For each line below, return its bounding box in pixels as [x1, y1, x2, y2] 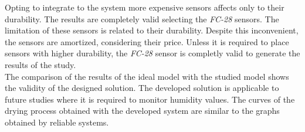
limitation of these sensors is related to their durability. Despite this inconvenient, [5, 24, 299, 36]
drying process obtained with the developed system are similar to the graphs [5, 104, 280, 117]
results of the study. [5, 58, 76, 70]
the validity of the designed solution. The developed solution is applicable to [5, 82, 279, 94]
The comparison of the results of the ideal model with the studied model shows [5, 70, 289, 82]
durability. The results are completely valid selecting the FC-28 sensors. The [5, 12, 279, 25]
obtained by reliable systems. [5, 116, 109, 128]
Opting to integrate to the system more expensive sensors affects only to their [5, 1, 284, 13]
